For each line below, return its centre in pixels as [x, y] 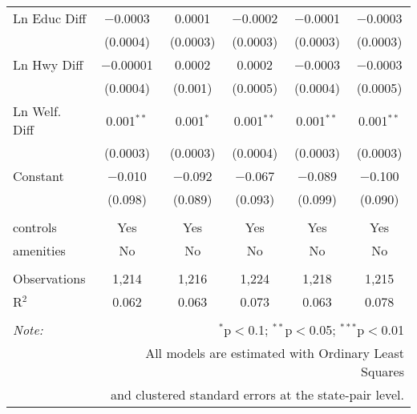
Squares [383, 371]
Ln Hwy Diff [48, 64]
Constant [38, 176]
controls [35, 227]
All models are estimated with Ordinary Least [275, 353]
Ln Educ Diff [50, 18]
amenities [39, 250]
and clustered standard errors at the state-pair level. [257, 394]
